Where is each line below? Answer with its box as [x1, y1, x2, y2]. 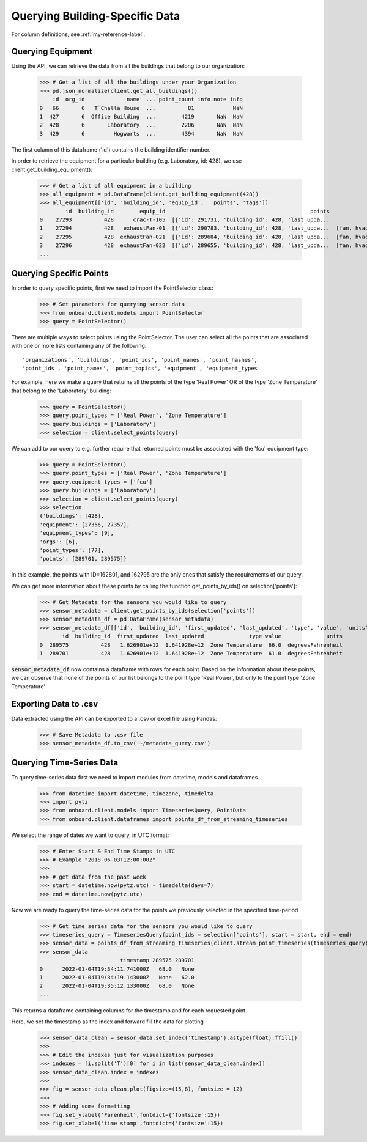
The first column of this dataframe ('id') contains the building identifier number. [11, 146, 211, 153]
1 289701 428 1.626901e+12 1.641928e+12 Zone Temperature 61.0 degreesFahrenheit [39, 650, 343, 657]
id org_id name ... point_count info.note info [52, 96, 243, 103]
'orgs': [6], [39, 538, 79, 545]
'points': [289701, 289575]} [39, 555, 127, 562]
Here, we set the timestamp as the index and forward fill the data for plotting [11, 1018, 204, 1025]
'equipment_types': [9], [39, 529, 114, 537]
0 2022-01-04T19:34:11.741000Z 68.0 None [39, 965, 195, 972]
